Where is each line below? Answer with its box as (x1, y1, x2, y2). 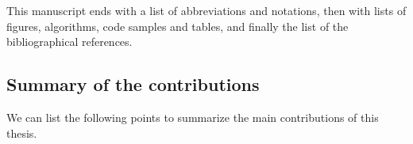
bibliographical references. (6, 33, 133, 50)
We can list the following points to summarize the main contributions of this (6, 108, 379, 125)
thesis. (6, 124, 37, 141)
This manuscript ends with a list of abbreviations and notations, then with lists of (6, 2, 407, 18)
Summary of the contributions (6, 72, 260, 97)
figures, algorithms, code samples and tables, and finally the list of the (6, 17, 349, 34)
